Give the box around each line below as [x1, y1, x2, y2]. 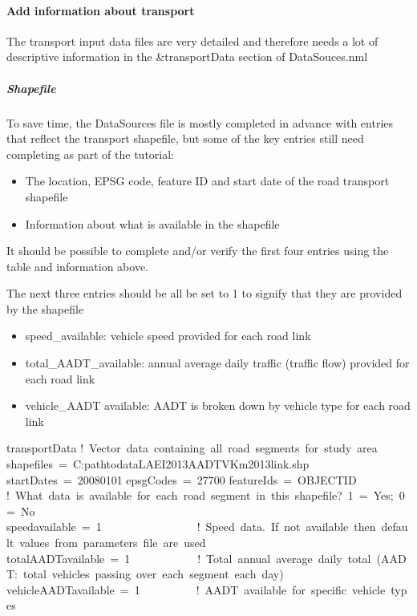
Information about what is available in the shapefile [25, 215, 280, 232]
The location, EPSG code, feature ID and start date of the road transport [25, 172, 390, 189]
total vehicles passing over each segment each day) [22, 565, 284, 582]
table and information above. [6, 257, 149, 274]
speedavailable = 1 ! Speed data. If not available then [6, 518, 376, 535]
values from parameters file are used [19, 534, 206, 551]
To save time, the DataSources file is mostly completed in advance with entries [6, 114, 394, 131]
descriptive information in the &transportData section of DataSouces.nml [6, 48, 368, 65]
